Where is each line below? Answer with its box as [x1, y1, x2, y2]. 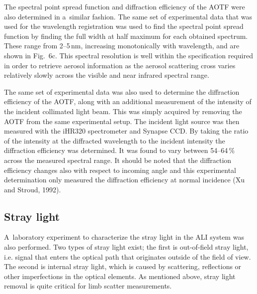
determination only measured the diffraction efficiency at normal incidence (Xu [4, 174, 245, 185]
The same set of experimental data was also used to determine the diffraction [4, 86, 240, 97]
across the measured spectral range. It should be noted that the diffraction [4, 154, 232, 165]
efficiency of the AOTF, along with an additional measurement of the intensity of [4, 96, 252, 107]
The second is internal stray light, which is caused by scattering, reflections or [4, 261, 242, 272]
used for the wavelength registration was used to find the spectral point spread [4, 21, 244, 31]
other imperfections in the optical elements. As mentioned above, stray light [4, 271, 236, 281]
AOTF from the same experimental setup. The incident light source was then [4, 116, 240, 126]
